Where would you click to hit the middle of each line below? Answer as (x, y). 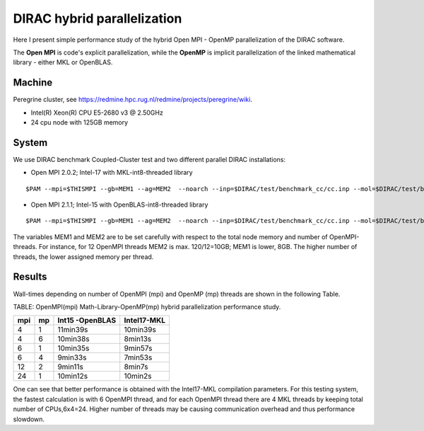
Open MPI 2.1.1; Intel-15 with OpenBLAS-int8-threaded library (119, 205)
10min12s (73, 377)
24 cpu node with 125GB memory (79, 122)
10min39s (140, 330)
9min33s (72, 357)
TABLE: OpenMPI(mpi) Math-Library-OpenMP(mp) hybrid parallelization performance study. (147, 306)
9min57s (138, 348)
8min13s (138, 339)
